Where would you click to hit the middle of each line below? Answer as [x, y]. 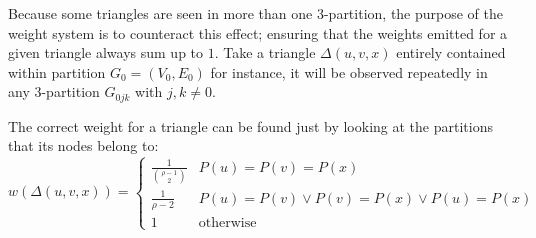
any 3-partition [54, 91]
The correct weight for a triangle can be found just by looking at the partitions [250, 125]
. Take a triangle [265, 52]
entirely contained [451, 52]
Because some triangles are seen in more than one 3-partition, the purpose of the [256, 13]
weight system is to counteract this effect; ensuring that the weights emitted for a [258, 32]
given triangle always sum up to [106, 52]
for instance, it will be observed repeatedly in [349, 71]
